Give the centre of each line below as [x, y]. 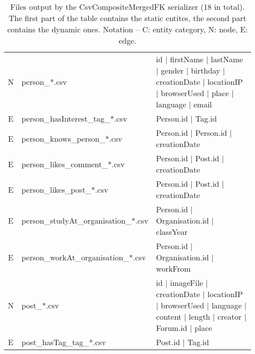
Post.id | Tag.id [183, 342]
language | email [184, 104]
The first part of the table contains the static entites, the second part [127, 18]
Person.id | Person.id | [194, 133]
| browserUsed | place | [195, 93]
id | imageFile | [182, 283]
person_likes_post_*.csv [65, 189]
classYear [172, 232]
